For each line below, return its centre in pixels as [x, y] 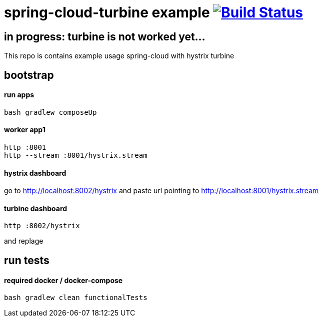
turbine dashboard [36, 208]
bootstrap [29, 75]
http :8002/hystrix [42, 226]
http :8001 [25, 148]
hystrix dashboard [35, 173]
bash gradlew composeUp [50, 112]
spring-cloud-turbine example [107, 12]
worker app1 [25, 130]
